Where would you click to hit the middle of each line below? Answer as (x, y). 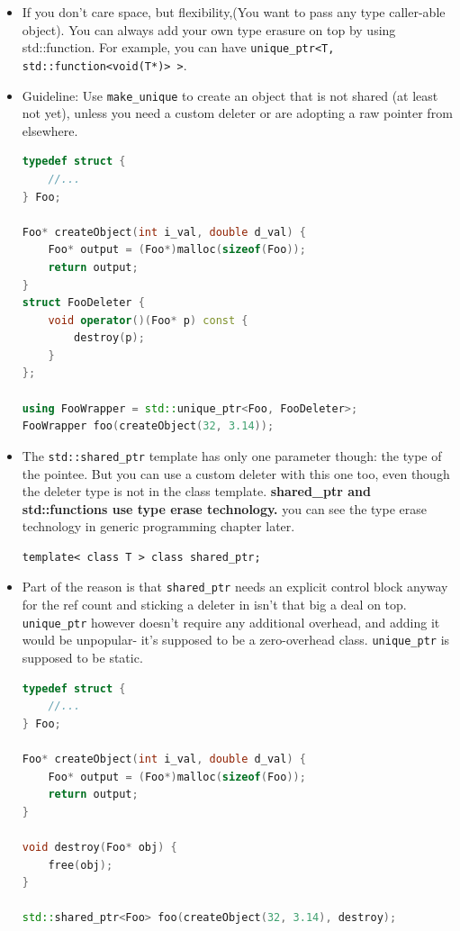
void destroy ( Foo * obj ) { (99, 847)
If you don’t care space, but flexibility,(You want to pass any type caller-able (234, 12)
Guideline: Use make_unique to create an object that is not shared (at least (230, 95)
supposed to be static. (82, 658)
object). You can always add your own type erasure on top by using (209, 29)
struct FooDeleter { (83, 303)
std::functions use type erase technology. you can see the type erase (225, 508)
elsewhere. (50, 130)
